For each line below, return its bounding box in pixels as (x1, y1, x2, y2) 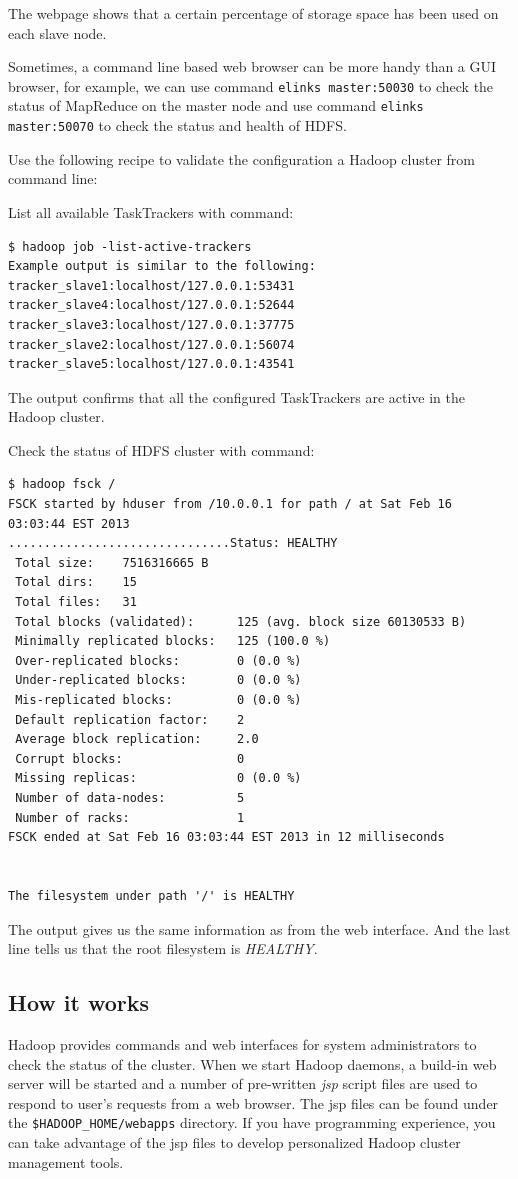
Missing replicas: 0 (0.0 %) (15, 771, 302, 786)
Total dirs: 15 (15, 575, 137, 590)
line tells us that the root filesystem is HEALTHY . (8, 938, 318, 959)
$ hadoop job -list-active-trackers (8, 239, 252, 254)
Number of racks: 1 (15, 810, 245, 825)
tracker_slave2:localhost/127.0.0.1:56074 (8, 337, 295, 352)
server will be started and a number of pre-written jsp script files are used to (8, 1073, 478, 1094)
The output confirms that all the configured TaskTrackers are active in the (8, 386, 465, 407)
